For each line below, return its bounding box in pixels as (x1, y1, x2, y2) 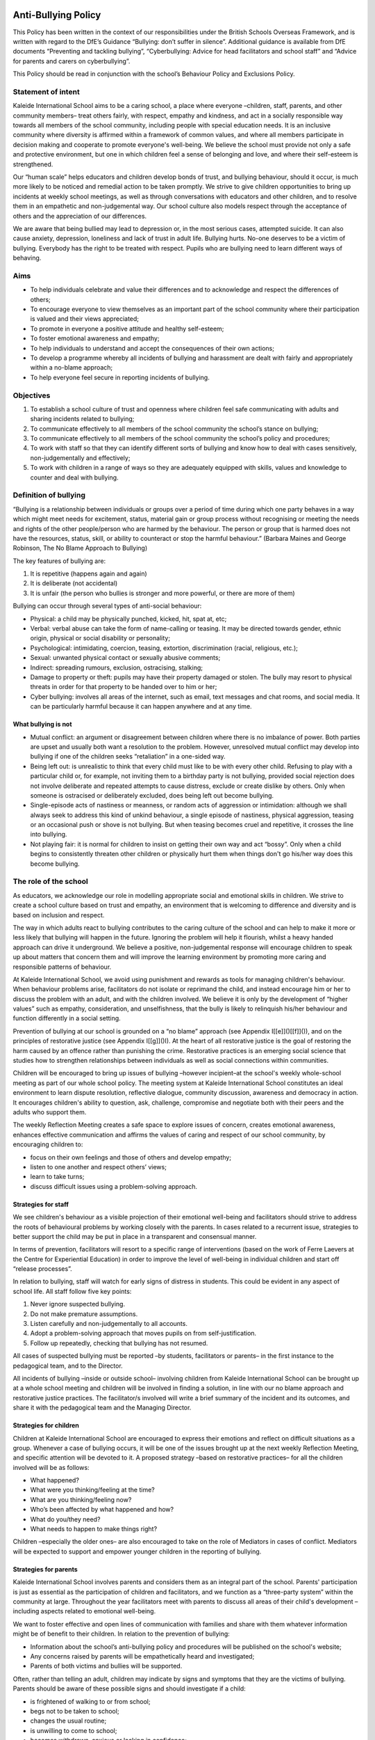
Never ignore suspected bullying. (30, 1300, 125, 1308)
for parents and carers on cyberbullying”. (12, 56, 131, 65)
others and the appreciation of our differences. (12, 212, 147, 220)
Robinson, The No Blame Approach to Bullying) (12, 544, 148, 553)
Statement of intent (12, 87, 80, 97)
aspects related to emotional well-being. (40, 1607, 156, 1615)
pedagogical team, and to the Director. (12, 1361, 123, 1370)
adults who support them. (12, 1107, 87, 1116)
